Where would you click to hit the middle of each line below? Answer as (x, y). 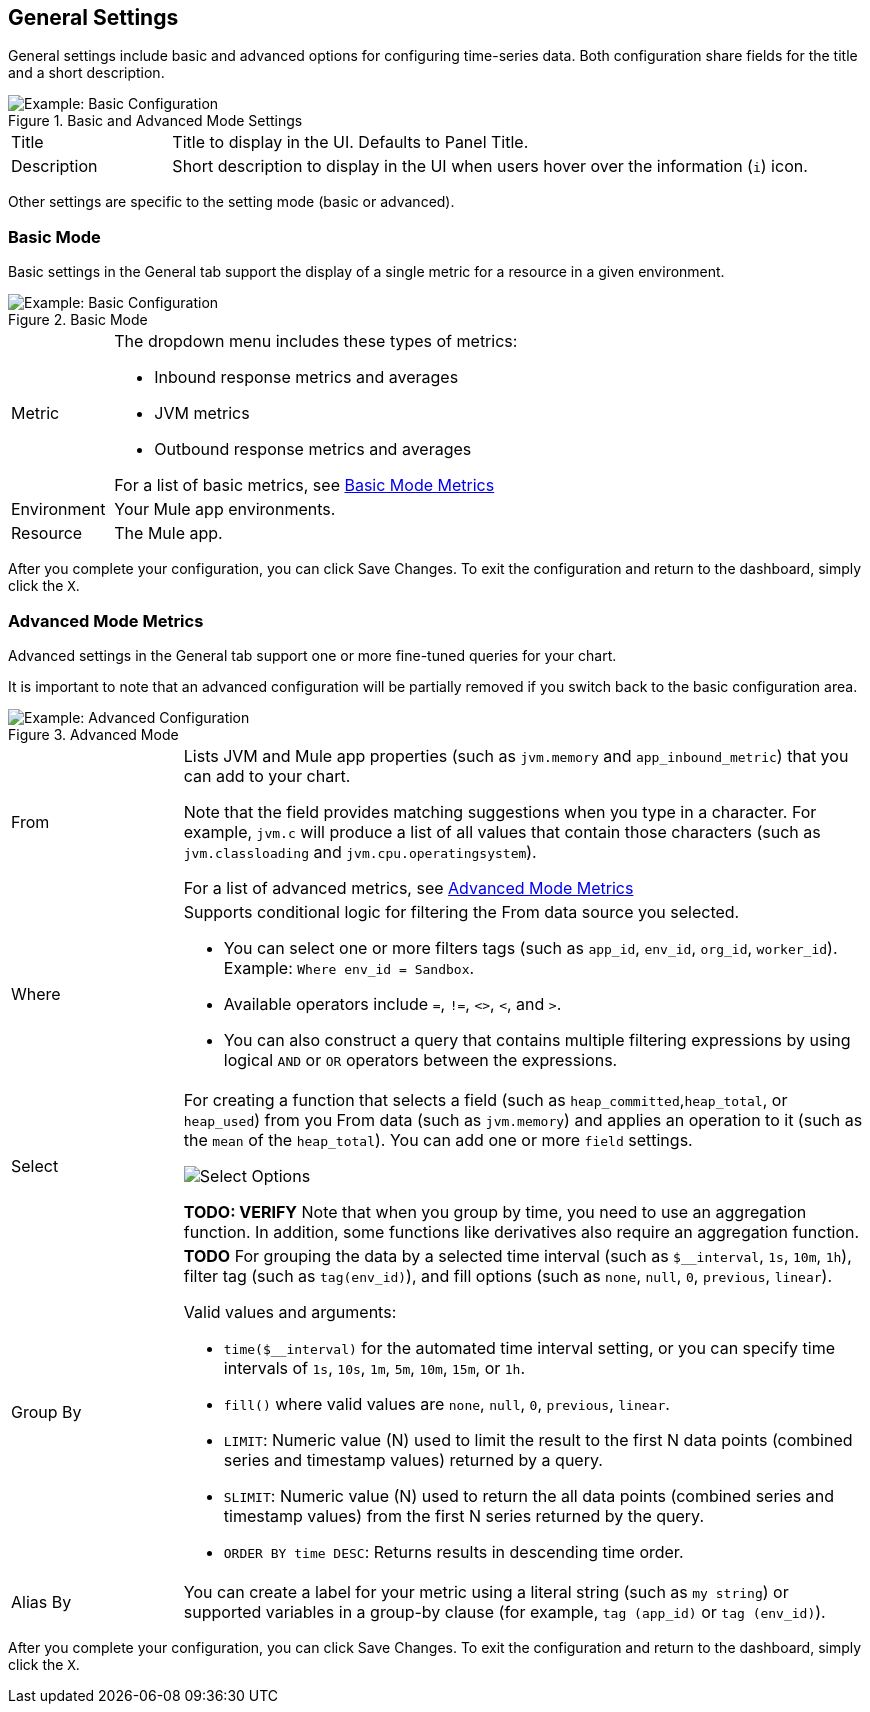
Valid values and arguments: (290, 1311)
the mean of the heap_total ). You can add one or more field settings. (438, 1139)
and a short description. (86, 73)
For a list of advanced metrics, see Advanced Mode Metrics (408, 887)
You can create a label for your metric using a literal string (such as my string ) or (486, 1591)
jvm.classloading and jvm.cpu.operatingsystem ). (360, 851)
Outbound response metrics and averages (313, 449)
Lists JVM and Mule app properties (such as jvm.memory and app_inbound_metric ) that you (516, 755)
